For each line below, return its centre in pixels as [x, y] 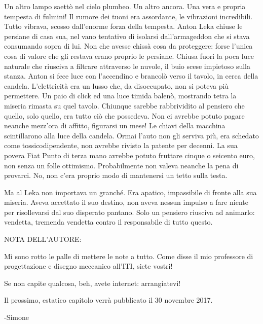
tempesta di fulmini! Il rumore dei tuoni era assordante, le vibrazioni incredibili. [128, 16]
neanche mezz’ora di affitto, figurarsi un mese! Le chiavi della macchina [115, 125]
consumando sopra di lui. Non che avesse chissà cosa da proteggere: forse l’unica [128, 46]
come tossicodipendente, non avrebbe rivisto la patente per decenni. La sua [121, 145]
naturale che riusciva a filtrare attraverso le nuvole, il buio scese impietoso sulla [127, 66]
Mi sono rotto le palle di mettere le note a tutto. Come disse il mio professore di [129, 256]
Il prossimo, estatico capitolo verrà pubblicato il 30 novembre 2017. [108, 300]
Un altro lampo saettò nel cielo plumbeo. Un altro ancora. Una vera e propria [125, 6]
